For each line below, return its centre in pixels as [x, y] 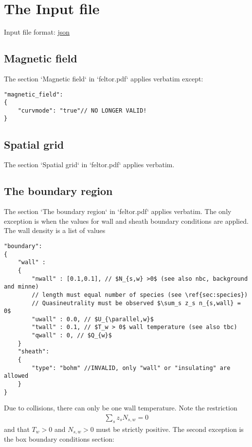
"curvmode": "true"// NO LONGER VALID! [82, 110]
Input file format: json [37, 32]
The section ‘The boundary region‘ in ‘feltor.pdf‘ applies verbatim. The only [118, 211]
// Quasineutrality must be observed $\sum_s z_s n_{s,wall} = [136, 303]
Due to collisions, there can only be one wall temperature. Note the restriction [121, 408]
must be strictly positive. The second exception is [170, 429]
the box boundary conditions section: [59, 439]
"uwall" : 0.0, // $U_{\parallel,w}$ [93, 319]
